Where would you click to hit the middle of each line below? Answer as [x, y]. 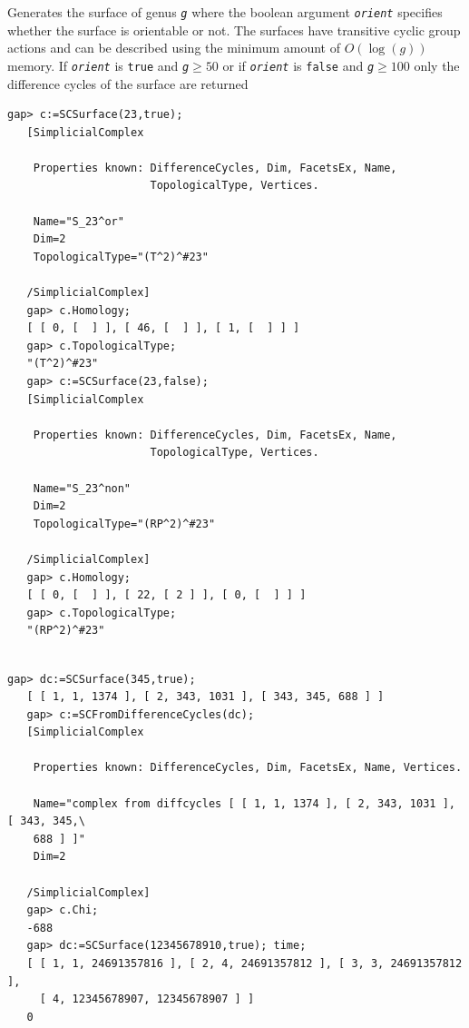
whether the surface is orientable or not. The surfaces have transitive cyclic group [234, 30]
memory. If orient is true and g [98, 65]
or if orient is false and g [298, 65]
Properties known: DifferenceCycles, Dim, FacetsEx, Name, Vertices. [248, 768]
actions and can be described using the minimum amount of [174, 48]
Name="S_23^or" [78, 221]
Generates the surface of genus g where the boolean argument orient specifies [225, 12]
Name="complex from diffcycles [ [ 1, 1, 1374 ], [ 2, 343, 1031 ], [244, 803]
